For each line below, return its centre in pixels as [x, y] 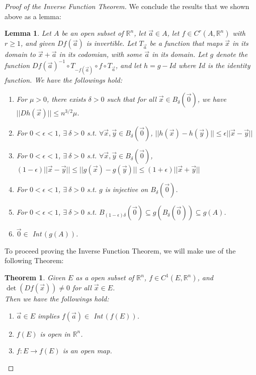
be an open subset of [93, 33]
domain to [20, 54]
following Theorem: [34, 260]
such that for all [132, 99]
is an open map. [87, 351]
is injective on [126, 189]
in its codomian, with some [101, 54]
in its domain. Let [180, 54]
